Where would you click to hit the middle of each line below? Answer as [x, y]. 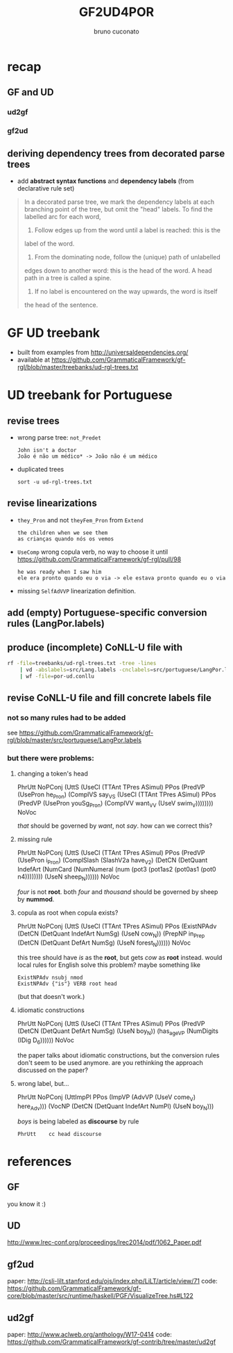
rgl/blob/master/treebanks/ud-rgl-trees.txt [78, 367]
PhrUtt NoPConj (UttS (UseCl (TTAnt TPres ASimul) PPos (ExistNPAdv [117, 926]
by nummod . [36, 899]
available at [34, 360]
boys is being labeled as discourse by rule [78, 1121]
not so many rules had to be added [67, 717]
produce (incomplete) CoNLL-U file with [95, 647]
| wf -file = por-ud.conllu [57, 676]
